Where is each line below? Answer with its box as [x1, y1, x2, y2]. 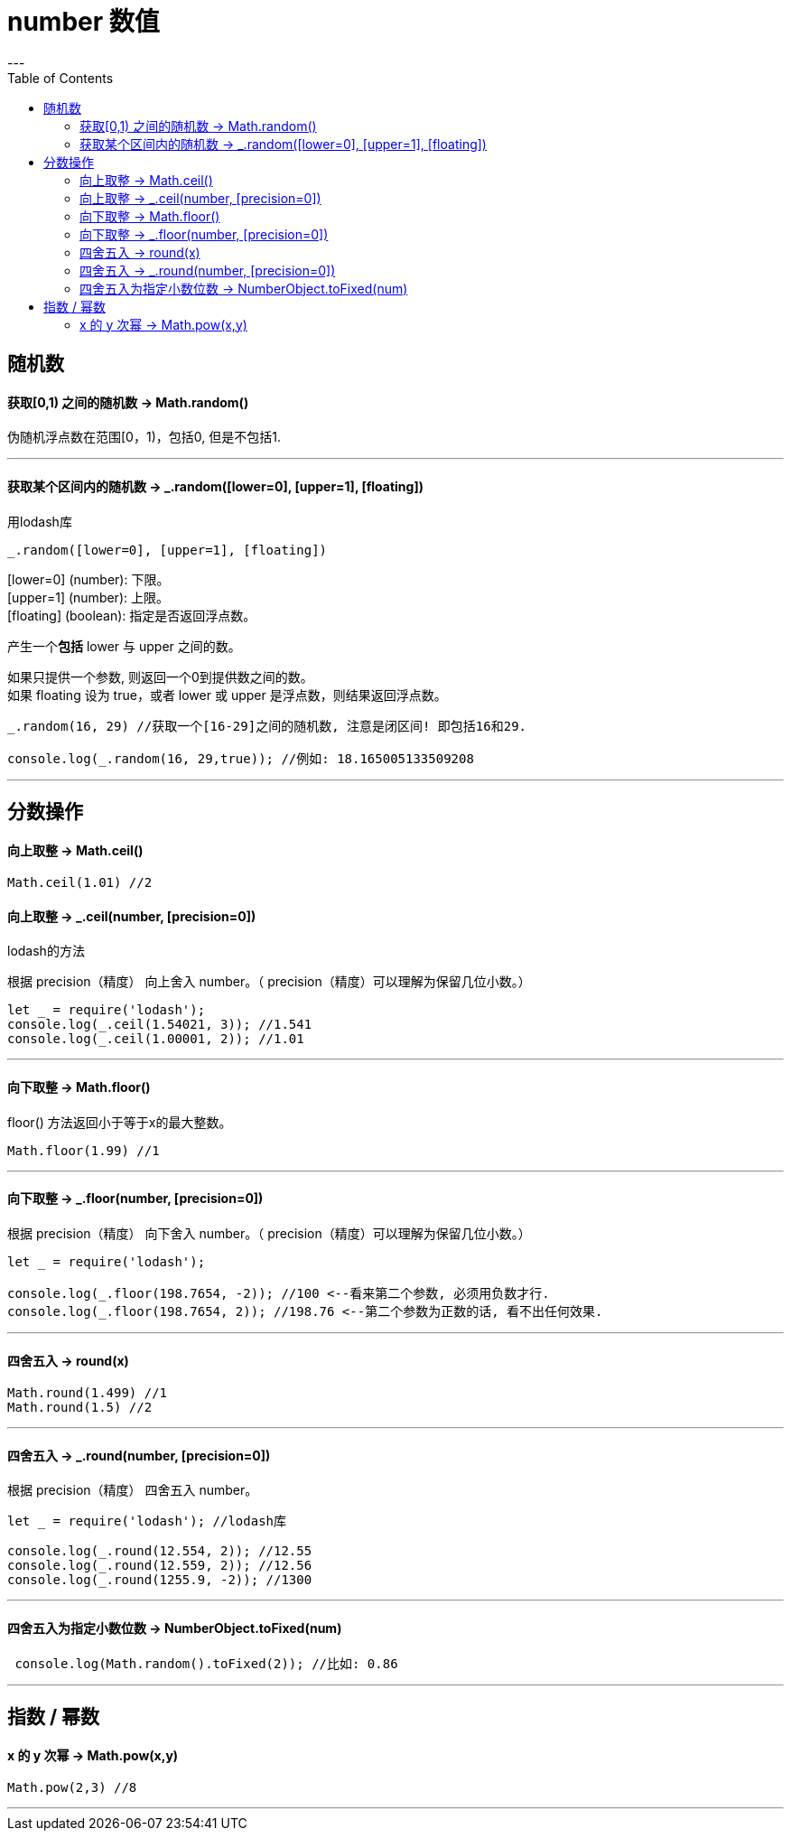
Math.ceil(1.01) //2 [7, 875, 153, 891]
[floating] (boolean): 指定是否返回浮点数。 [7, 607, 256, 623]
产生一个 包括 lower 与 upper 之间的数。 [7, 638, 241, 654]
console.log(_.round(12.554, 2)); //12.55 [7, 1544, 312, 1559]
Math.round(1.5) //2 [7, 1400, 153, 1415]
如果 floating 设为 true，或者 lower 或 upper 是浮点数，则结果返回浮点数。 [7, 686, 447, 703]
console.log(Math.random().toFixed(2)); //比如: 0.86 [14, 1656, 398, 1671]
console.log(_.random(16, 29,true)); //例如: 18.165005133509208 [7, 751, 474, 766]
